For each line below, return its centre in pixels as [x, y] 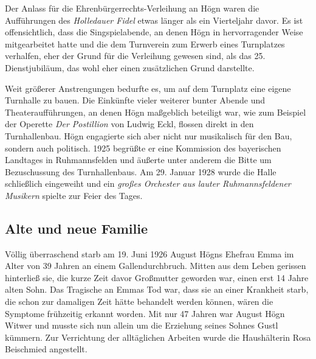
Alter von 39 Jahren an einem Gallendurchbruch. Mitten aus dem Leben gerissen [156, 266]
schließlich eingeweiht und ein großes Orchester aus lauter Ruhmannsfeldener [148, 183]
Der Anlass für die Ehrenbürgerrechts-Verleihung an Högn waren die [132, 8]
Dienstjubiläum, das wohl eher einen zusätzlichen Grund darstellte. [130, 67]
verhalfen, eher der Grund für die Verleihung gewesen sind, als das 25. [135, 56]
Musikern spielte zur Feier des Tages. [74, 195]
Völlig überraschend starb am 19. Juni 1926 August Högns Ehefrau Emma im [149, 253]
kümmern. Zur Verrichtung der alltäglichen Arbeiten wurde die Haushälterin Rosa [158, 337]
